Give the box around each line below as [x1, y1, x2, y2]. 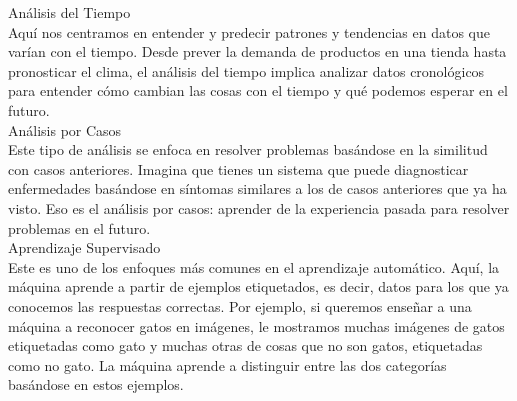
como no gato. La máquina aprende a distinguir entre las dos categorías [8, 354, 447, 375]
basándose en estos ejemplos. [8, 374, 184, 395]
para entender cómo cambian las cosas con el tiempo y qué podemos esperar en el [8, 80, 508, 101]
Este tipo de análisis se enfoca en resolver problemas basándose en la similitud [8, 139, 488, 160]
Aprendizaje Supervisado [8, 237, 161, 258]
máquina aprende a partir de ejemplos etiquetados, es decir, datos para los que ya [8, 276, 509, 297]
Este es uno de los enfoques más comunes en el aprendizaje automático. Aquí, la [8, 256, 500, 277]
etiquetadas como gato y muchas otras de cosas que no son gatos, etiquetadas [8, 335, 483, 356]
